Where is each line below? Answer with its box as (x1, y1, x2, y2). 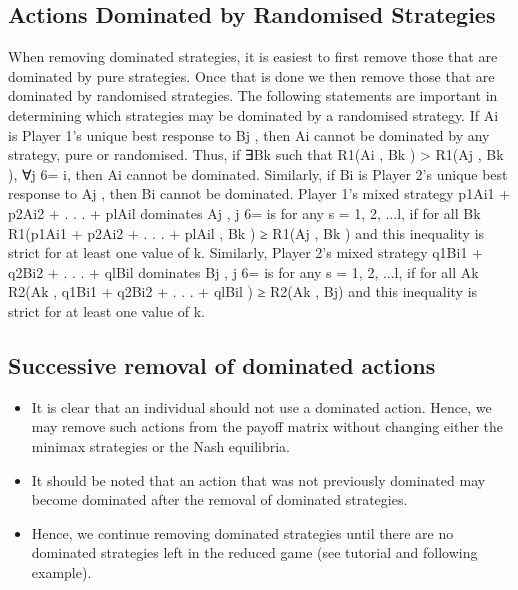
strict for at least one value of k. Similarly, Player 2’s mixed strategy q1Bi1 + (8, 242, 483, 263)
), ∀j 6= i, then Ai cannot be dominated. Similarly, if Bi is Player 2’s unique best (8, 163, 508, 184)
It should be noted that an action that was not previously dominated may (31, 469, 486, 490)
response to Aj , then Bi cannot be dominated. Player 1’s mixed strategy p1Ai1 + (8, 183, 511, 204)
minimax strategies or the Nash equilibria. (31, 435, 290, 456)
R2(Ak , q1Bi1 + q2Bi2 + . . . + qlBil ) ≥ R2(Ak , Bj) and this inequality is (8, 281, 478, 302)
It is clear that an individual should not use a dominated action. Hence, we (31, 396, 492, 417)
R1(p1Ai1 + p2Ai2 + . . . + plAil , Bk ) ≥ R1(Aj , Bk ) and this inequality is (8, 222, 485, 243)
